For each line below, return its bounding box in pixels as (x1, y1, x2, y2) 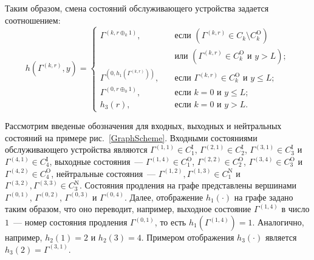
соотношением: (5, 13, 61, 26)
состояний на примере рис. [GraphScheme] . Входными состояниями (5, 131, 258, 144)
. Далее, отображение (124, 190, 203, 203)
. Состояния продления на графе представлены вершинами (79, 179, 296, 192)
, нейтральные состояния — (51, 167, 156, 179)
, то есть (154, 216, 186, 228)
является (265, 231, 297, 243)
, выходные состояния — (49, 155, 143, 168)
